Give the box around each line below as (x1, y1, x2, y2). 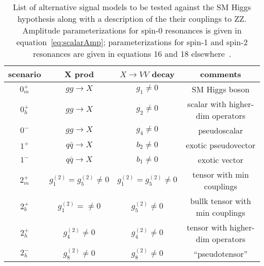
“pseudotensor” (193, 248, 248, 259)
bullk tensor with (190, 195, 251, 207)
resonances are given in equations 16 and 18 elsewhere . (32, 48, 232, 59)
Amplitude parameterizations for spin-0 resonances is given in (22, 24, 242, 36)
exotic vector (197, 154, 244, 165)
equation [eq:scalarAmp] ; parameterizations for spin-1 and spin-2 (16, 36, 248, 48)
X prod (64, 68, 94, 80)
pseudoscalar (198, 124, 243, 136)
